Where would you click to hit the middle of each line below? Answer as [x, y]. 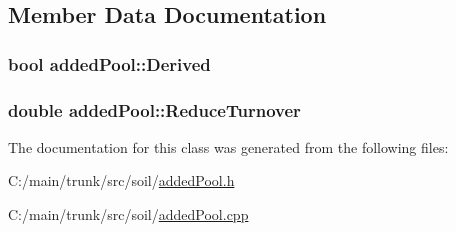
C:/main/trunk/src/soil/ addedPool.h [121, 180]
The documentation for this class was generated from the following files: [228, 146]
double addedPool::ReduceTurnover [154, 109]
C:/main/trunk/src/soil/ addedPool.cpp [128, 214]
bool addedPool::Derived [109, 63]
